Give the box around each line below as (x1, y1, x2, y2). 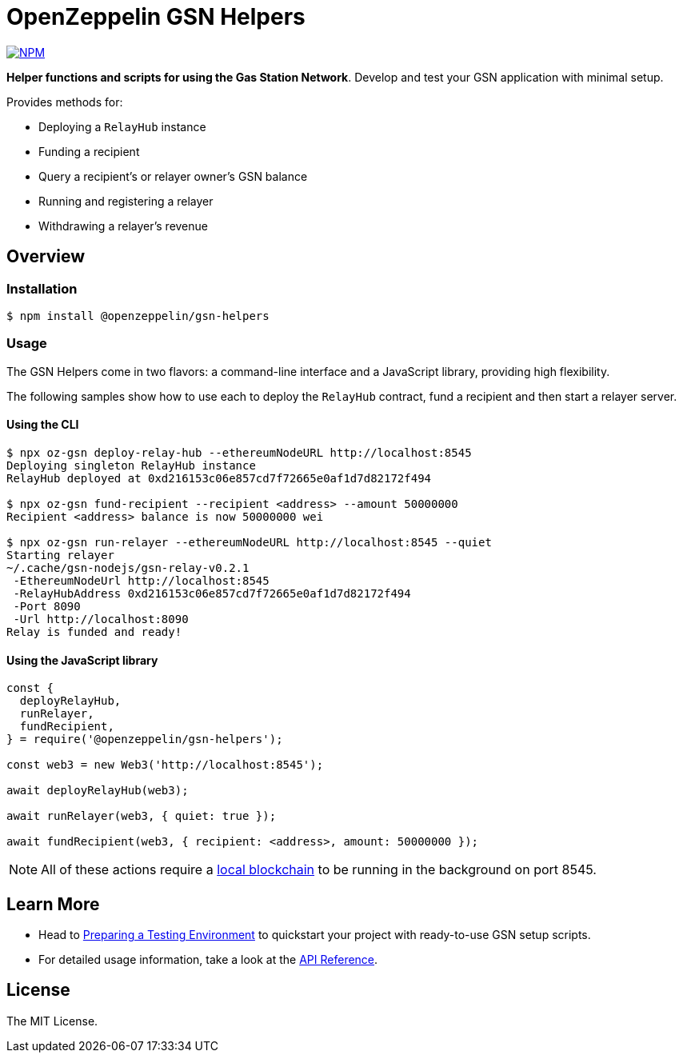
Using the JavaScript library (6, 653, 158, 667)
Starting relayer (6, 548, 114, 561)
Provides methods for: (6, 94, 123, 109)
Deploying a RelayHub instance (38, 119, 206, 134)
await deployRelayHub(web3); (6, 784, 189, 797)
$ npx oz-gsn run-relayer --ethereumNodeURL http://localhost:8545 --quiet (6, 535, 492, 549)
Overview (6, 246, 86, 267)
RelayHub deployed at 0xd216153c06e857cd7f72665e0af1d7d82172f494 (6, 471, 432, 485)
